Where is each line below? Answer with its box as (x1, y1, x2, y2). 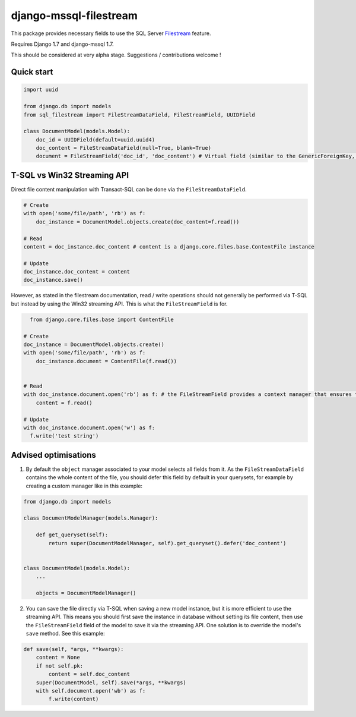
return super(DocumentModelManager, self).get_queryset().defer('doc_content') (48, 540, 287, 546)
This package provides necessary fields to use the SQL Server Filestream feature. (11, 30, 211, 37)
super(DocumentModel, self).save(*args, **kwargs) (36, 679, 186, 686)
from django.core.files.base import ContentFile (30, 316, 174, 323)
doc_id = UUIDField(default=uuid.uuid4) (36, 136, 155, 143)
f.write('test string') (30, 433, 99, 439)
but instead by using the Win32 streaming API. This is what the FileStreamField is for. (11, 300, 228, 307)
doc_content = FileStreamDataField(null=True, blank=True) (36, 144, 212, 152)
